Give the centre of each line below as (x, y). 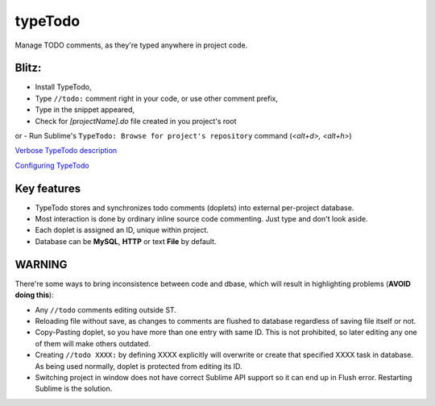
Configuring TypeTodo (52, 165)
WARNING (41, 265)
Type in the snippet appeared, (85, 110)
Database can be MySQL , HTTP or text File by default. (126, 241)
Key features (48, 188)
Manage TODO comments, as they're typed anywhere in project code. (131, 45)
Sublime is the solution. (74, 389)
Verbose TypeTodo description (66, 151)
